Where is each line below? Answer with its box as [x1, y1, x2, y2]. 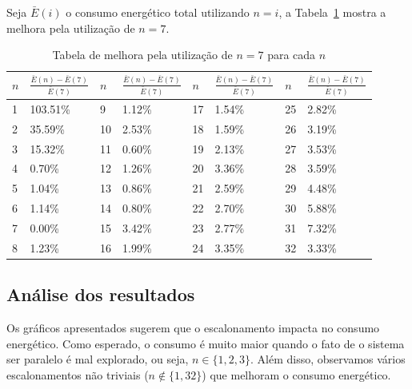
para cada [267, 46, 316, 63]
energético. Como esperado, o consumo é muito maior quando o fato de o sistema [6, 335, 405, 351]
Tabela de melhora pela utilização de [52, 46, 233, 63]
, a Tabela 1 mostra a [278, 4, 386, 20]
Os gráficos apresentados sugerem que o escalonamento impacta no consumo [6, 320, 380, 336]
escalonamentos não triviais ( [6, 366, 149, 383]
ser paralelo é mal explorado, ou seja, [6, 351, 189, 367]
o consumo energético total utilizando [66, 4, 250, 20]
